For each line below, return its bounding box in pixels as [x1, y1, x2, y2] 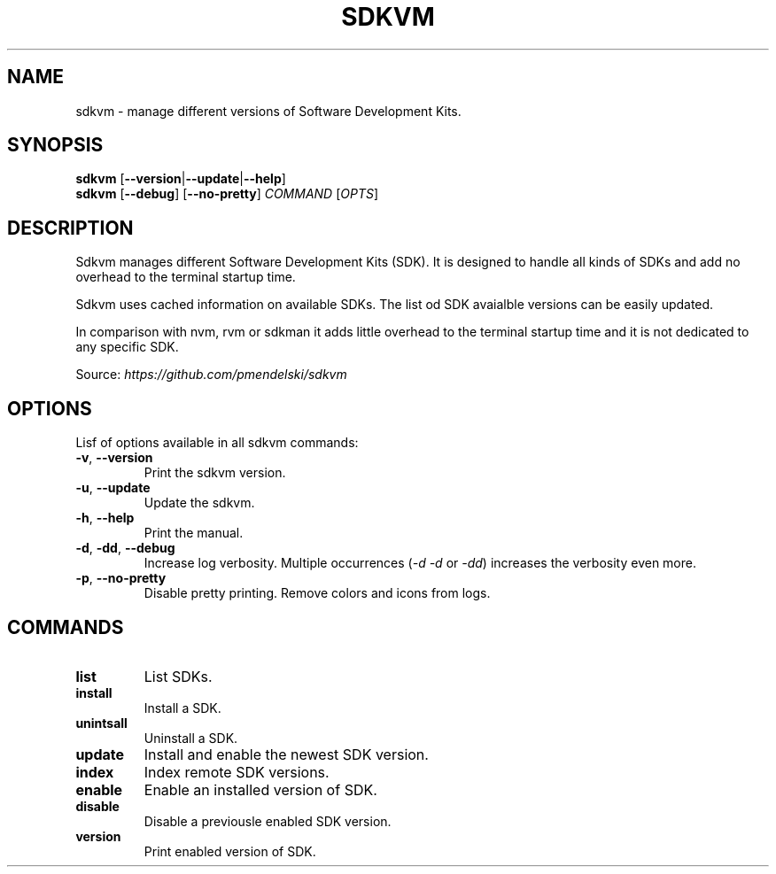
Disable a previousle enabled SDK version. [144, 813, 392, 829]
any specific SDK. [75, 339, 179, 355]
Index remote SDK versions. [144, 762, 330, 781]
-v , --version [75, 450, 153, 466]
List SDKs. [144, 667, 213, 685]
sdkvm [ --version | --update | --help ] [75, 171, 286, 187]
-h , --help [75, 510, 135, 526]
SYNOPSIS [7, 134, 104, 157]
